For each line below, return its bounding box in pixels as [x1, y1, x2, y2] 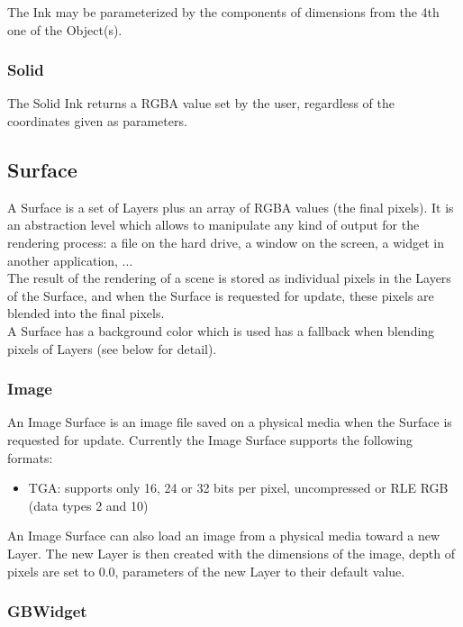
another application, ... [7, 250, 133, 269]
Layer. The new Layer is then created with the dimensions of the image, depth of [7, 543, 455, 562]
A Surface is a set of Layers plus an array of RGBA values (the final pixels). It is [7, 197, 454, 216]
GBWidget [7, 600, 87, 622]
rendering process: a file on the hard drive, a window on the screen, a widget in [7, 232, 445, 251]
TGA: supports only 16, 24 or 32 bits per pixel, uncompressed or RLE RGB [28, 478, 449, 497]
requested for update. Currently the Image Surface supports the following [7, 430, 413, 449]
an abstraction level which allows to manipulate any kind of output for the [7, 215, 420, 234]
